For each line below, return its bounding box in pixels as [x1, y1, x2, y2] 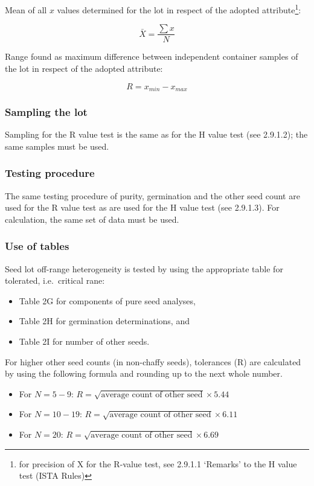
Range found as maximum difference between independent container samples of [5, 50, 298, 63]
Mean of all [5, 3, 47, 16]
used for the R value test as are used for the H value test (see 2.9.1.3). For [5, 201, 280, 214]
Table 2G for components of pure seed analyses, [19, 294, 196, 307]
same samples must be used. [5, 139, 109, 152]
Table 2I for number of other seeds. [19, 334, 150, 347]
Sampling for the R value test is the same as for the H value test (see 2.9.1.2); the [5, 128, 308, 141]
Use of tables [5, 238, 69, 254]
